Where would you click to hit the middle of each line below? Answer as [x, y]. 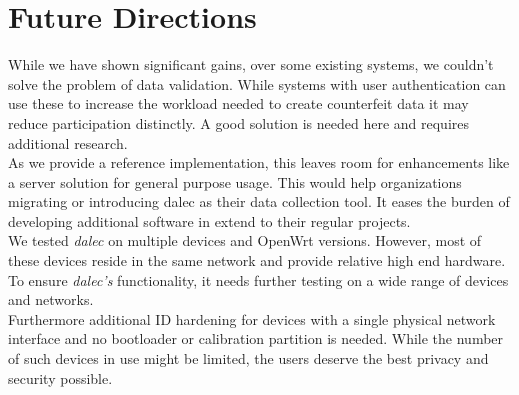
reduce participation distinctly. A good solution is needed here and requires [238, 122]
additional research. [68, 142]
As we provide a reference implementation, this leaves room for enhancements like [259, 162]
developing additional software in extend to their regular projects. [209, 220]
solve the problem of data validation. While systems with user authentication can [257, 83]
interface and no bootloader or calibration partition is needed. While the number [256, 338]
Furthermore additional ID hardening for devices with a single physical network [252, 318]
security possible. [60, 377]
